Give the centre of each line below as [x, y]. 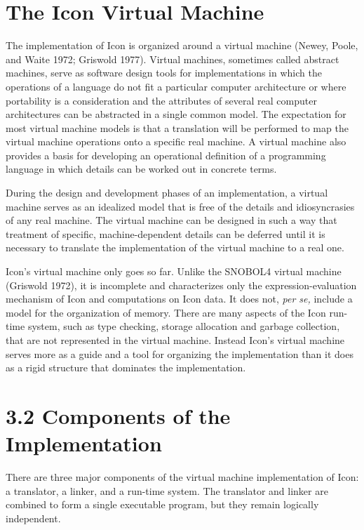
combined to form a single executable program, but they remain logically [162, 504]
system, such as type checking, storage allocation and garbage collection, [184, 326]
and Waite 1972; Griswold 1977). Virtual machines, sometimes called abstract [173, 59]
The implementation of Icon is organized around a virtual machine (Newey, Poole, [182, 45]
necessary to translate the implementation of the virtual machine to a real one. [175, 247]
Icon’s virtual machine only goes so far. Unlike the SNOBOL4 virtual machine [174, 271]
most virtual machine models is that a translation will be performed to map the [177, 127]
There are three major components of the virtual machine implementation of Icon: [182, 477]
